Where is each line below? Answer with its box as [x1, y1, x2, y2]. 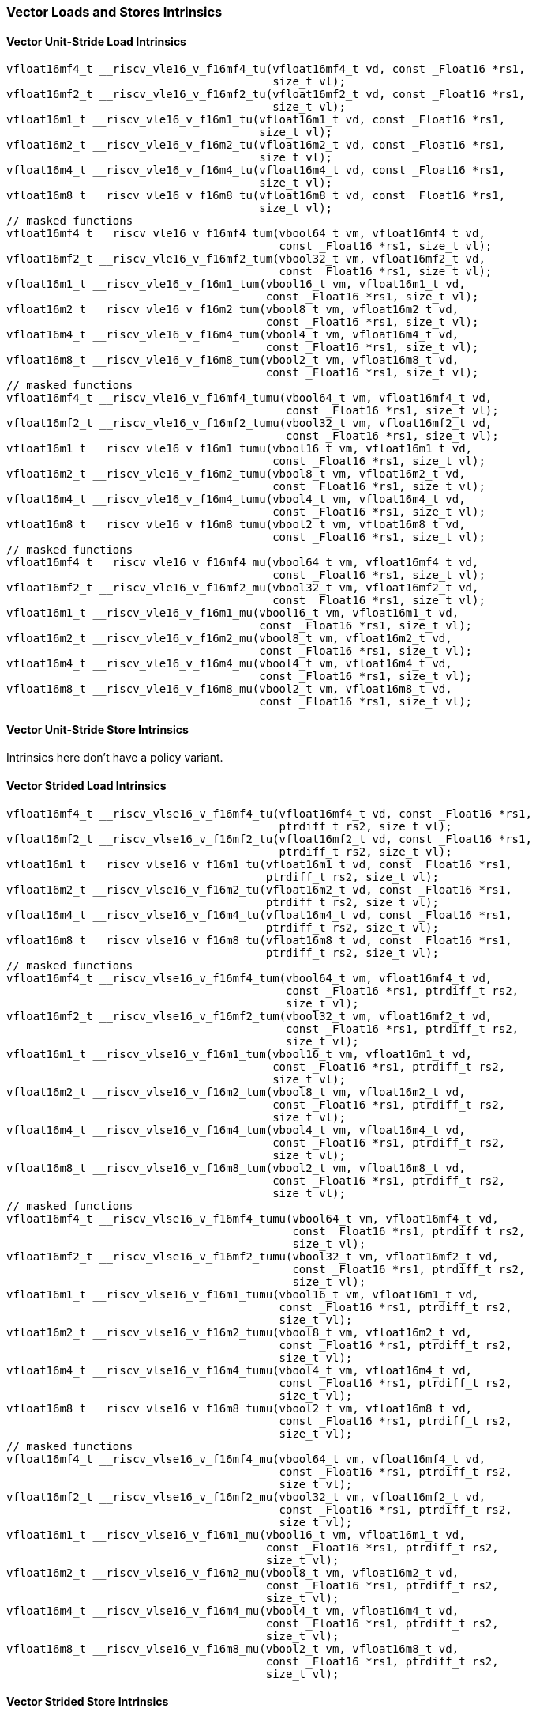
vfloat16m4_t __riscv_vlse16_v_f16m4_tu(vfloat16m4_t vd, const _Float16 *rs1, [6, 908, 512, 921]
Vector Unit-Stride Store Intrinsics [6, 722, 189, 736]
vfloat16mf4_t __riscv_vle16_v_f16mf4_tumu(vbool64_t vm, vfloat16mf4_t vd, [6, 391, 493, 405]
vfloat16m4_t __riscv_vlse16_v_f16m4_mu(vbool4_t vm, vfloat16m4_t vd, [6, 1604, 459, 1617]
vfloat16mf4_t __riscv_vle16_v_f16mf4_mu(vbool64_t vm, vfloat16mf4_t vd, [6, 556, 479, 569]
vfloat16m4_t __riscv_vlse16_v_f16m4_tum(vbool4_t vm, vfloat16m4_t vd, [6, 1123, 466, 1136]
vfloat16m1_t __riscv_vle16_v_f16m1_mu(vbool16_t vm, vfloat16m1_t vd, [6, 607, 459, 620]
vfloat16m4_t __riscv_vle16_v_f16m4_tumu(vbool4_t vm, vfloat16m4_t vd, [6, 493, 466, 506]
